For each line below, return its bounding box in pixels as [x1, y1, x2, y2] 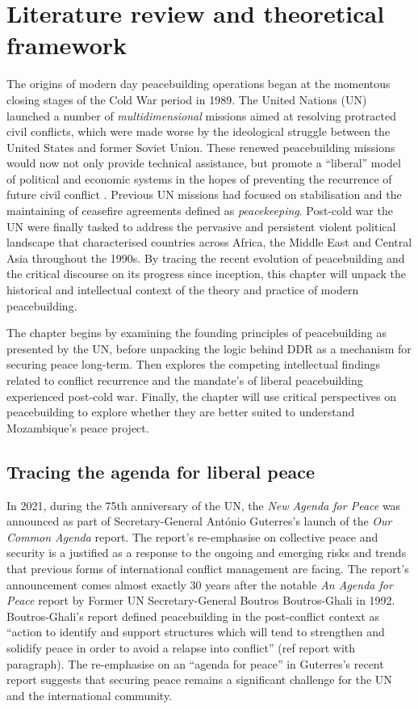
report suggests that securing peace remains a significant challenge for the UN [6, 671, 392, 688]
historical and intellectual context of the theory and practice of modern [6, 281, 359, 298]
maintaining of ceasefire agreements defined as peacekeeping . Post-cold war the [6, 202, 393, 219]
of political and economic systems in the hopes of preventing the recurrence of [6, 170, 392, 187]
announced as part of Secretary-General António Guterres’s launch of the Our [6, 513, 392, 530]
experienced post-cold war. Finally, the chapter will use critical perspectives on [6, 387, 396, 404]
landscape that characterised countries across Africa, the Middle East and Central [6, 234, 412, 251]
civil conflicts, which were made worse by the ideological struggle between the [6, 123, 391, 140]
